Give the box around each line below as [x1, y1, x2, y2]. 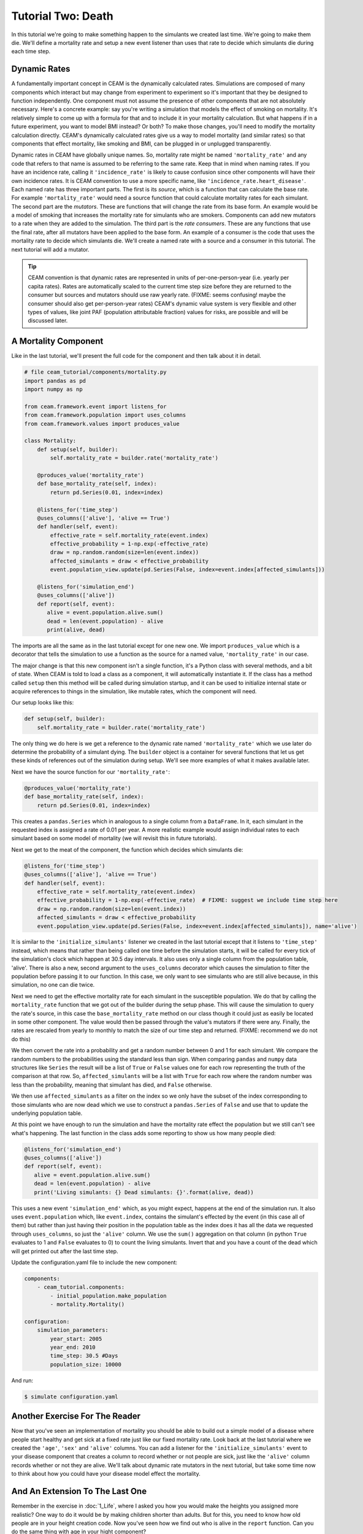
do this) [11, 1035, 31, 1043]
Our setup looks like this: [11, 699, 74, 706]
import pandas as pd [24, 377, 86, 384]
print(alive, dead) [47, 626, 105, 633]
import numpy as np [24, 386, 83, 393]
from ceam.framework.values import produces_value [24, 420, 180, 427]
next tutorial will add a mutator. [11, 245, 90, 253]
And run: [11, 1376, 34, 1384]
